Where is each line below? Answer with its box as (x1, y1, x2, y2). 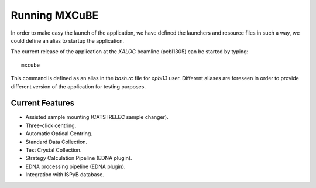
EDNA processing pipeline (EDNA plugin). (25, 163, 126, 170)
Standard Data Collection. (25, 138, 88, 145)
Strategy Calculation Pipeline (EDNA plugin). (25, 155, 132, 162)
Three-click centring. (25, 122, 77, 129)
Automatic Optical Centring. (25, 130, 93, 137)
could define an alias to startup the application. (11, 37, 125, 44)
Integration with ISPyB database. (25, 171, 105, 178)
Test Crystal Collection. (25, 146, 82, 153)
